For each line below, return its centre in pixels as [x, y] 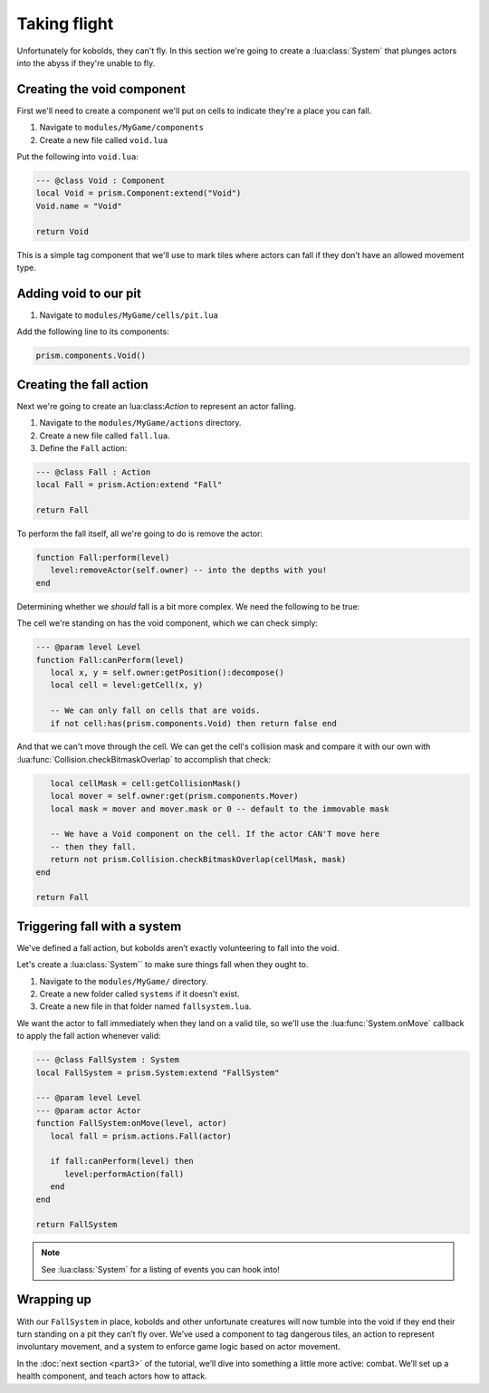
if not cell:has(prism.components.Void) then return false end [193, 723]
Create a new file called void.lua [104, 139]
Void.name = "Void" [79, 206]
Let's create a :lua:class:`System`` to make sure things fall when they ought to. [163, 965]
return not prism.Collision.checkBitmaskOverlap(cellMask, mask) [198, 860]
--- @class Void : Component [101, 181]
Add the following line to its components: [93, 331]
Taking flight [65, 24]
